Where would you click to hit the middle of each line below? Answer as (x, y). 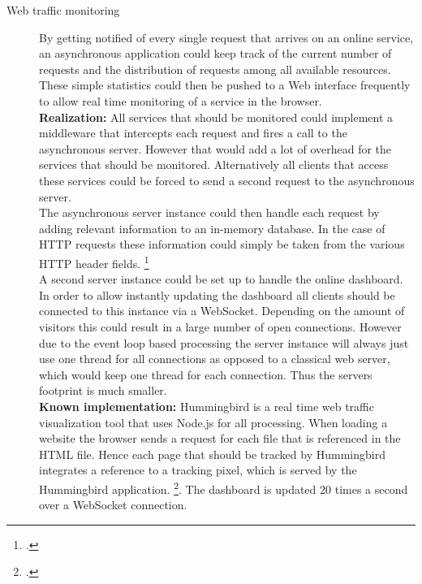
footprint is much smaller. (103, 390)
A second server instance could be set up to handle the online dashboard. (221, 279)
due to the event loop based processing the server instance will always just (224, 342)
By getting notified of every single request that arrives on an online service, (226, 37)
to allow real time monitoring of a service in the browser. (181, 100)
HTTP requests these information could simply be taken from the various (222, 244)
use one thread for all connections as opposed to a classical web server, (215, 359)
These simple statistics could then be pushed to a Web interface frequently (225, 85)
